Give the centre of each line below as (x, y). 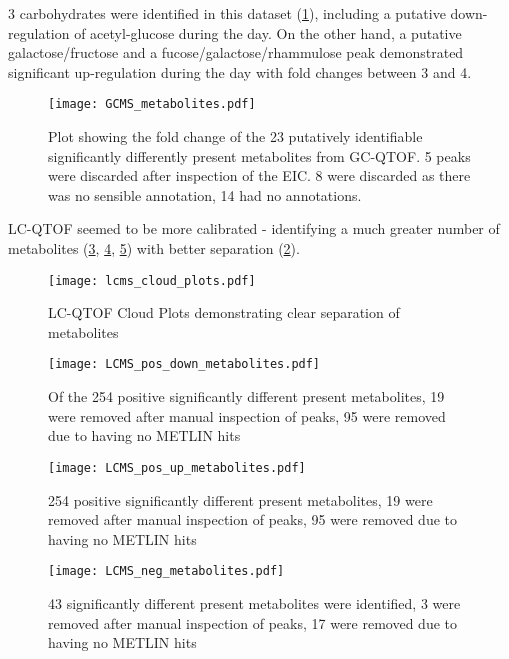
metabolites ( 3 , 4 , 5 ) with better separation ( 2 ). (154, 248)
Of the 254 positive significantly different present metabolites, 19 (246, 396)
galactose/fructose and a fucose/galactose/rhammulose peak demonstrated (236, 52)
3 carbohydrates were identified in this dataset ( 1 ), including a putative (227, 13)
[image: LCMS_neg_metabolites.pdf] (166, 571)
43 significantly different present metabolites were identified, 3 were (254, 602)
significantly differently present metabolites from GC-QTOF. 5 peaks (259, 155)
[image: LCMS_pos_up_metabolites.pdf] (177, 467)
